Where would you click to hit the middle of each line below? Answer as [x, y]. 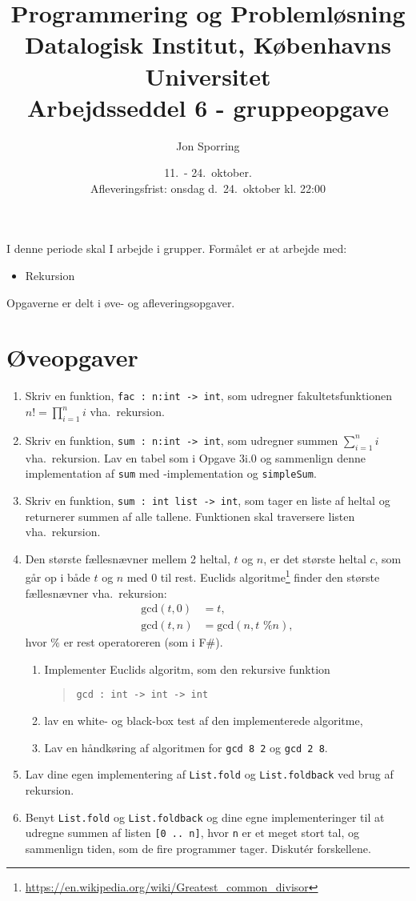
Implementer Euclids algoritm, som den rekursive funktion [187, 669]
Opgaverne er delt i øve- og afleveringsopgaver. [121, 302]
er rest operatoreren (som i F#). [143, 642]
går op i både [58, 577]
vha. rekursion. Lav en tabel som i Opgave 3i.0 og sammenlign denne [195, 457]
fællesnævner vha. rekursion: [96, 593]
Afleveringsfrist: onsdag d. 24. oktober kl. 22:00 [208, 188]
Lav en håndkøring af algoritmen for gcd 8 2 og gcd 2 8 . [186, 747]
